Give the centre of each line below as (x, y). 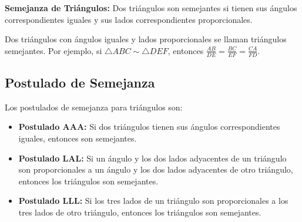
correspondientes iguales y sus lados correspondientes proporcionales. (129, 19)
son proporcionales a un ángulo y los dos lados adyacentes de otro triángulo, (156, 169)
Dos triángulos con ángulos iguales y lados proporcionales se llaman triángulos (146, 39)
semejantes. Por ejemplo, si (53, 50)
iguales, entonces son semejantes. (78, 138)
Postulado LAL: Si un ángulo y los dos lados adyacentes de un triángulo (152, 158)
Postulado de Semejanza (80, 82)
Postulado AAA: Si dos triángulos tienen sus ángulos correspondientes (149, 127)
